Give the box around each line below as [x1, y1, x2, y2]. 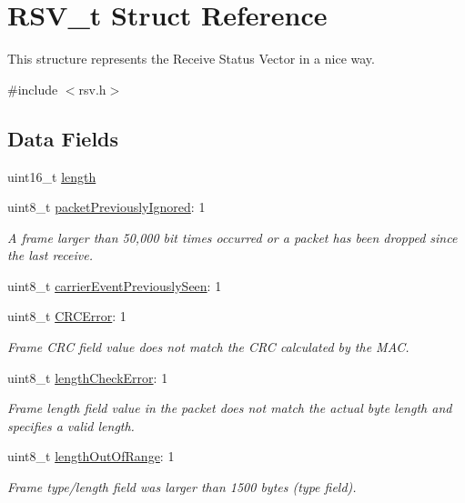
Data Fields [7, 124, 119, 152]
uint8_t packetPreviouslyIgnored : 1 [7, 197, 206, 216]
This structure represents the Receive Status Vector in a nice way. [7, 49, 375, 68]
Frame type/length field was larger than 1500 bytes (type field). [7, 478, 357, 497]
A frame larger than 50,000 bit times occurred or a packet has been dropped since [7, 227, 458, 246]
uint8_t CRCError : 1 [7, 307, 126, 326]
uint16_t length [7, 166, 96, 186]
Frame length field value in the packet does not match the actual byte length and [7, 398, 452, 417]
